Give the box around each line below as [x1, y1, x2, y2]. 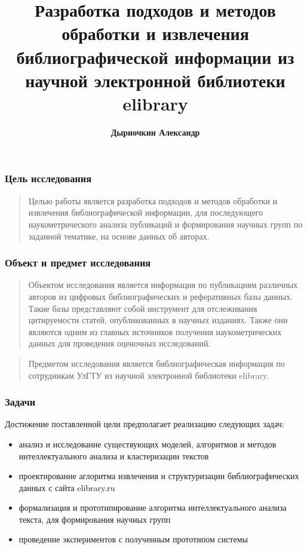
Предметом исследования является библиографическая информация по [28, 357, 285, 369]
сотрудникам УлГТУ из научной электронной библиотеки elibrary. [28, 369, 269, 381]
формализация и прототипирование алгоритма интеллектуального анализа [19, 501, 287, 514]
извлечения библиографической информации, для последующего [28, 206, 263, 219]
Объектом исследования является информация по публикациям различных [28, 278, 298, 291]
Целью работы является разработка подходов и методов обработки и [28, 194, 278, 207]
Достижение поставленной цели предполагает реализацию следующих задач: [5, 418, 284, 430]
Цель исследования [5, 171, 92, 186]
